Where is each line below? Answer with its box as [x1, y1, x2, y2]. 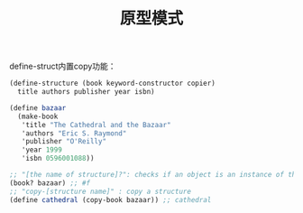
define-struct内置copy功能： [9, 60, 116, 72]
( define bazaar [9, 103, 67, 113]
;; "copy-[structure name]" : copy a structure [9, 187, 192, 196]
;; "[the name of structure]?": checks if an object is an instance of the [9, 171, 300, 180]
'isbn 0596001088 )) [21, 154, 95, 163]
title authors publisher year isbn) [17, 88, 155, 97]
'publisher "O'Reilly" [21, 137, 106, 146]
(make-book [17, 112, 59, 121]
